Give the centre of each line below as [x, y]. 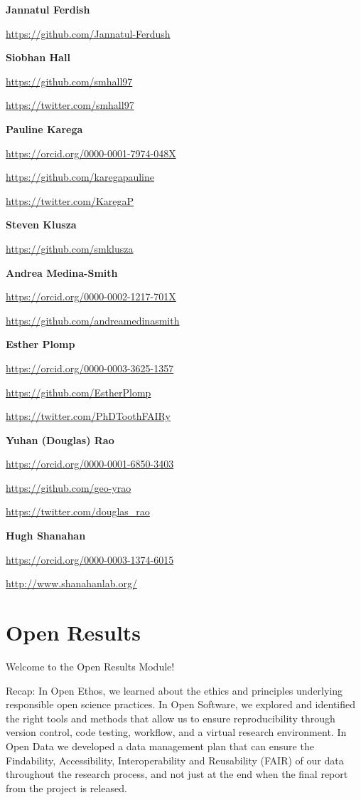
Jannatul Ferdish [48, 9]
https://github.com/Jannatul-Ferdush [88, 33]
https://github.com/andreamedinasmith [93, 320]
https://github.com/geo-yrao [69, 487]
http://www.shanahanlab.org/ [71, 583]
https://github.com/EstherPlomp [79, 392]
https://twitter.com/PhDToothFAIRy [88, 416]
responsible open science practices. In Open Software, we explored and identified [181, 704]
